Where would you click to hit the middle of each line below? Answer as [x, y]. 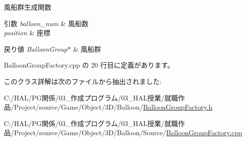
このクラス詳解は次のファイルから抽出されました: [83, 81]
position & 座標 [27, 33]
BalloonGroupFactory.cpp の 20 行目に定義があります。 [89, 65]
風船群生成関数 [28, 7]
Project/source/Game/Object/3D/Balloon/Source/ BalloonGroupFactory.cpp [128, 133]
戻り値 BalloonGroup [36, 49]
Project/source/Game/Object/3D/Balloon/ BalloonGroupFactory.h [113, 107]
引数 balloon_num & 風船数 [46, 23]
